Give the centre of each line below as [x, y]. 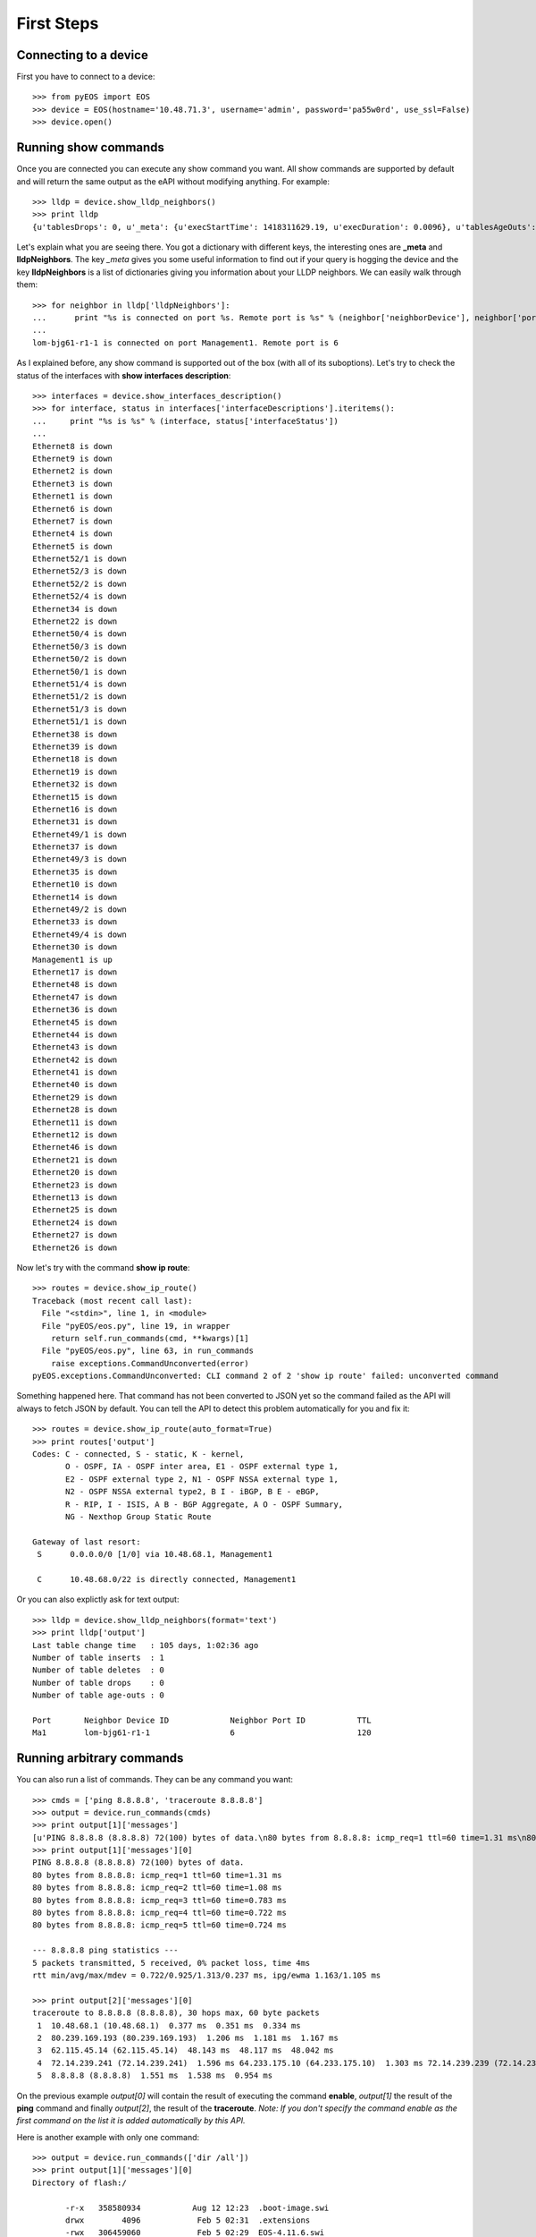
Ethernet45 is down [75, 1022]
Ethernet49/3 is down [80, 859]
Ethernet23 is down [75, 1185]
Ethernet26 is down [75, 1247]
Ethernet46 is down [75, 1147]
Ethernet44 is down [75, 1034]
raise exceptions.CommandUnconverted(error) [150, 1363]
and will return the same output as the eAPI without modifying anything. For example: [173, 181]
